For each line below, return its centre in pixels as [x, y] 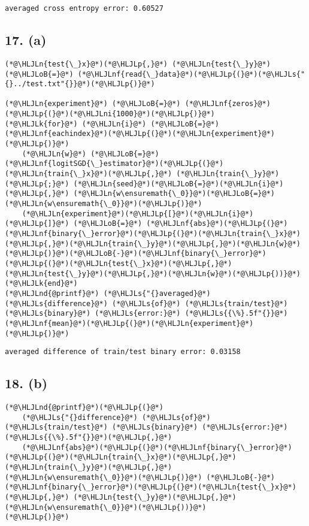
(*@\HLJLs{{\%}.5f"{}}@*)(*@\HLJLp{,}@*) [89, 438]
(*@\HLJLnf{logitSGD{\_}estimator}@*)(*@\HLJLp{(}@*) [114, 164]
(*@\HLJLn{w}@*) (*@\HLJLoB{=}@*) [90, 154]
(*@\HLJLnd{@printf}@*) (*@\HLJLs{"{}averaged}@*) [108, 293]
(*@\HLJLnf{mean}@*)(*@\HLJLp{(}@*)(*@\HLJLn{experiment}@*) [129, 323]
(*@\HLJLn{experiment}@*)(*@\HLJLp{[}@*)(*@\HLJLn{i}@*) [138, 214]
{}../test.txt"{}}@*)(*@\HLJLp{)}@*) [80, 84]
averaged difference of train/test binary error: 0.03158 [123, 352]
